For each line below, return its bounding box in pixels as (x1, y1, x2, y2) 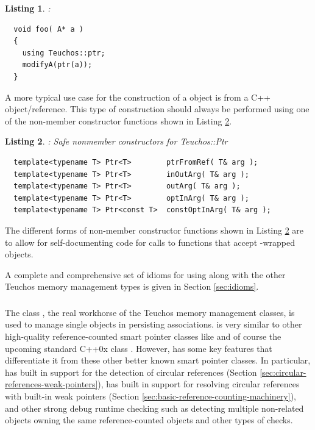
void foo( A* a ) (13, 24, 83, 34)
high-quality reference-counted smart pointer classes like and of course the (5, 329, 281, 342)
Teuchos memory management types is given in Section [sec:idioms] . (5, 280, 259, 293)
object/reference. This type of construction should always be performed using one (5, 102, 310, 115)
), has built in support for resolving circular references (97, 378, 300, 390)
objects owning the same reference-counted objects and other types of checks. (5, 414, 293, 426)
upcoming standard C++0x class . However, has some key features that (5, 342, 272, 354)
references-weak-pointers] (5, 378, 98, 390)
